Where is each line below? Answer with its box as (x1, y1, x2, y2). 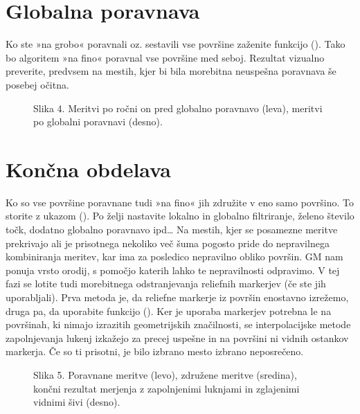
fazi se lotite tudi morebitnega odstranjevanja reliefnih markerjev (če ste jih (6, 276, 326, 291)
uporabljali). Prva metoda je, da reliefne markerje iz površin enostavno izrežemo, (6, 289, 349, 304)
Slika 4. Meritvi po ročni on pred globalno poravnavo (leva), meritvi (33, 100, 323, 115)
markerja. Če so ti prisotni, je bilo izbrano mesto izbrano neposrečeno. (6, 344, 304, 359)
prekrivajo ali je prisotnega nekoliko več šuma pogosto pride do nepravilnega (6, 235, 330, 250)
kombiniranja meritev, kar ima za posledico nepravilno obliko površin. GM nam (6, 249, 343, 264)
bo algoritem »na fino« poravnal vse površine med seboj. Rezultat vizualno (6, 50, 325, 64)
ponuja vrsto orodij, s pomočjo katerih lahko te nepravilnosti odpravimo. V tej (6, 262, 340, 277)
